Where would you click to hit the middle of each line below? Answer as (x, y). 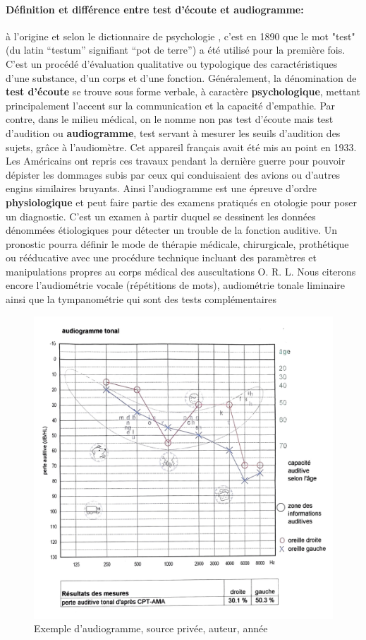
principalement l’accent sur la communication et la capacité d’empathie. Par (171, 105)
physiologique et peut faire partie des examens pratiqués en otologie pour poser (182, 202)
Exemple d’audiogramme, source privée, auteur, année (151, 628)
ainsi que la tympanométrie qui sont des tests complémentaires (141, 299)
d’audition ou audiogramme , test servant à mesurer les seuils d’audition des (173, 132)
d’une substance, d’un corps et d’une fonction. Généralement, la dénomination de (181, 77)
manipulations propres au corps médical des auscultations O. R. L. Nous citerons (181, 271)
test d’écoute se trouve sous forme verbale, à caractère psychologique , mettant (183, 91)
